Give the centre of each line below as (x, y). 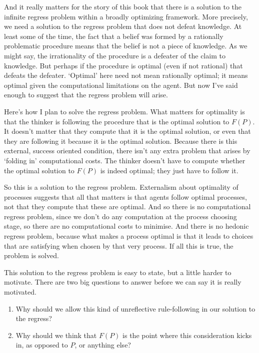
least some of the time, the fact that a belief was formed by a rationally (114, 36)
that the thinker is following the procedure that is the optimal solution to (117, 121)
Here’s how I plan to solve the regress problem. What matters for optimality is (124, 111)
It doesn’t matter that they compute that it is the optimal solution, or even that (127, 131)
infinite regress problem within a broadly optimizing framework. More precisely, (126, 16)
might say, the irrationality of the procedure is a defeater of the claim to (115, 55)
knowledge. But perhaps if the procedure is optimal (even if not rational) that (123, 65)
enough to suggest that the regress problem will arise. (86, 95)
